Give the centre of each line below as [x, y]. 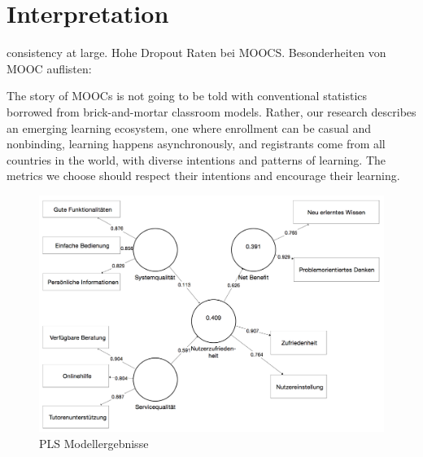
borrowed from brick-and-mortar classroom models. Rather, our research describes [211, 111]
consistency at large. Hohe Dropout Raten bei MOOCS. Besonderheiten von [196, 53]
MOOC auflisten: [49, 68]
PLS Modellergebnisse [94, 443]
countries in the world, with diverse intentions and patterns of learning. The [196, 159]
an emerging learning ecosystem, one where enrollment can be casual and [189, 127]
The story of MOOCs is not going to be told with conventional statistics [187, 96]
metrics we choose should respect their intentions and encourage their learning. [203, 176]
